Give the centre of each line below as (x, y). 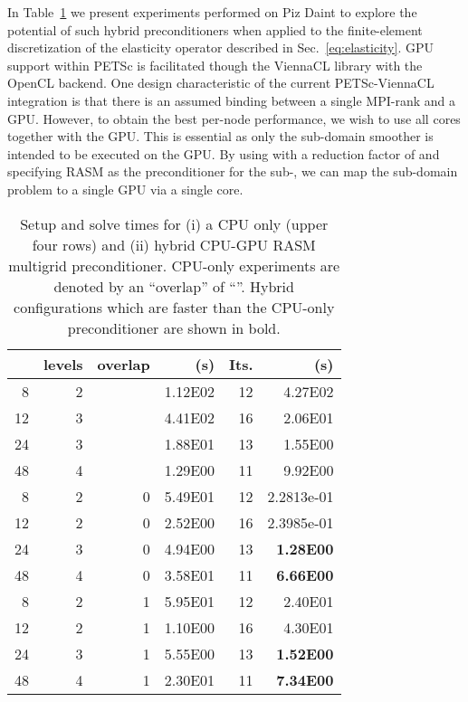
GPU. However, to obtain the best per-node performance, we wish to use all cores (234, 118)
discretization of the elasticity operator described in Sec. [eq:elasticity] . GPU (220, 47)
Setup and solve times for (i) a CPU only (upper (174, 223)
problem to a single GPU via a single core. (125, 189)
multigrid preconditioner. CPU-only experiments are (174, 265)
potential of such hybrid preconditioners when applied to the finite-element (215, 29)
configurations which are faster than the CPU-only (174, 307)
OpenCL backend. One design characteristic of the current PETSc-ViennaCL (221, 83)
